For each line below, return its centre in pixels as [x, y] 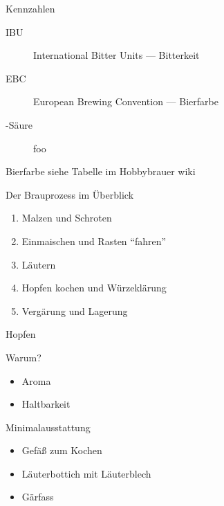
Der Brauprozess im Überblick [70, 194]
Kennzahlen [30, 8]
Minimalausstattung [48, 427]
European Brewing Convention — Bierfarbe [126, 101]
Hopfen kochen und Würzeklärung [94, 288]
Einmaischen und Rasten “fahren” [94, 241]
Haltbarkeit [46, 404]
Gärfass [38, 497]
